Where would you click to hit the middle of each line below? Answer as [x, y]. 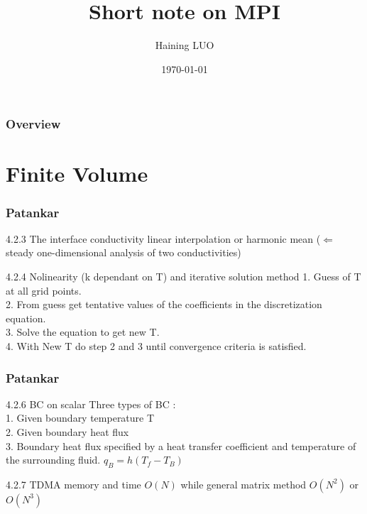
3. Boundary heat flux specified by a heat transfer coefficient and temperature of [181, 445]
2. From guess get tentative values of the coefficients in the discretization [164, 304]
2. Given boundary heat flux [67, 431]
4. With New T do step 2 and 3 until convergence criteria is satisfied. [156, 345]
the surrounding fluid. [53, 460]
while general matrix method [243, 484]
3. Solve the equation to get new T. [83, 332]
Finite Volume [77, 174]
